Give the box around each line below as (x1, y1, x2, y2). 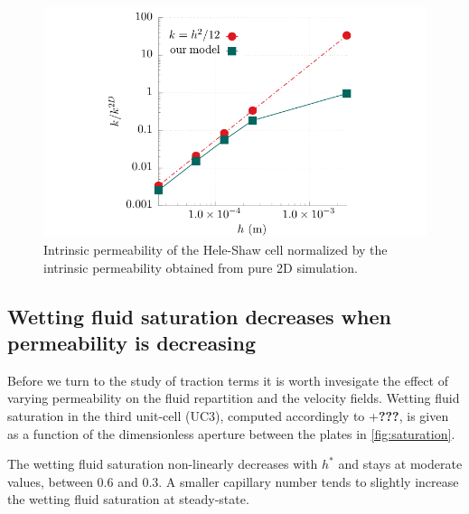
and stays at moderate (338, 454, 463, 473)
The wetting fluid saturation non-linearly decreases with (7, 454, 318, 473)
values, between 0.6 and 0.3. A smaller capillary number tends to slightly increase (7, 472, 459, 491)
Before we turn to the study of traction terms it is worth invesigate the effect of (7, 370, 448, 389)
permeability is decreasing (7, 328, 257, 356)
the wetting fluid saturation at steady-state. (7, 490, 249, 509)
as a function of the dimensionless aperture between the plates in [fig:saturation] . (7, 424, 455, 443)
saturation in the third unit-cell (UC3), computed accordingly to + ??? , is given (7, 406, 449, 425)
